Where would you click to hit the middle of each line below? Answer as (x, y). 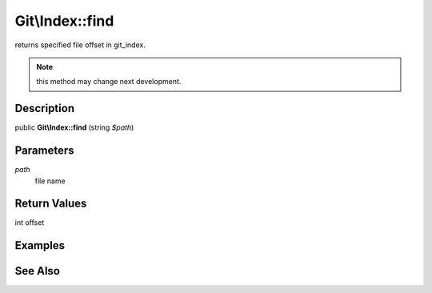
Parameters (44, 151)
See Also (37, 271)
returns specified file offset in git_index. (80, 45)
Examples (40, 245)
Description (45, 108)
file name (50, 181)
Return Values (51, 204)
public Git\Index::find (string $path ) (74, 127)
